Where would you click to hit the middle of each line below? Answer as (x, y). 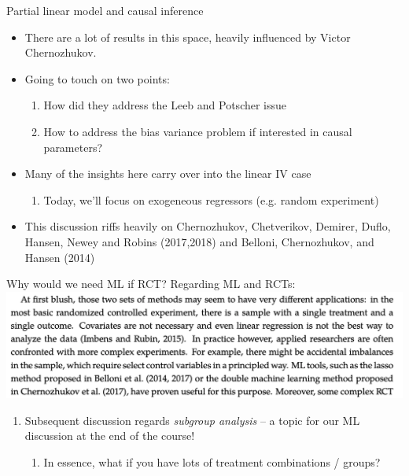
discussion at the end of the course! (110, 435)
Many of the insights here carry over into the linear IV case (168, 173)
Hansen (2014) (60, 257)
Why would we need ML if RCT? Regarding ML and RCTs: (151, 284)
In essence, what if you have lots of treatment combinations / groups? (212, 461)
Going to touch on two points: (97, 78)
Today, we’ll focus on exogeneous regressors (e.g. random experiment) (211, 199)
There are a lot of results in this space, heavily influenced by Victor (188, 37)
